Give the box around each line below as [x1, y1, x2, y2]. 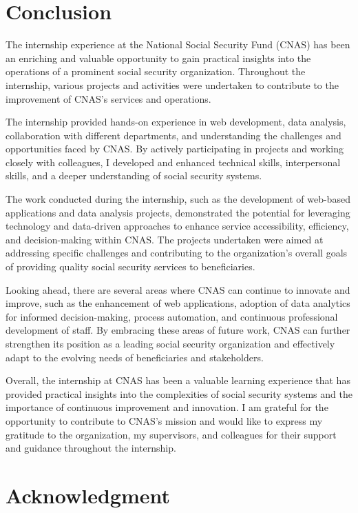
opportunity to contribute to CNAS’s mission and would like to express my [6, 413, 323, 428]
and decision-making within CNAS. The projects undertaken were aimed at [6, 232, 324, 246]
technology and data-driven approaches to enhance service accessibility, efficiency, [6, 219, 349, 233]
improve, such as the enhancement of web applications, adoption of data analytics [6, 296, 350, 310]
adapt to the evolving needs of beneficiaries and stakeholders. [6, 350, 264, 364]
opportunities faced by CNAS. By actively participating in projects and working [6, 141, 344, 156]
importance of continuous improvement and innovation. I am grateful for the [6, 400, 328, 414]
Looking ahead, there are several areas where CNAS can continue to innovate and [6, 282, 350, 296]
